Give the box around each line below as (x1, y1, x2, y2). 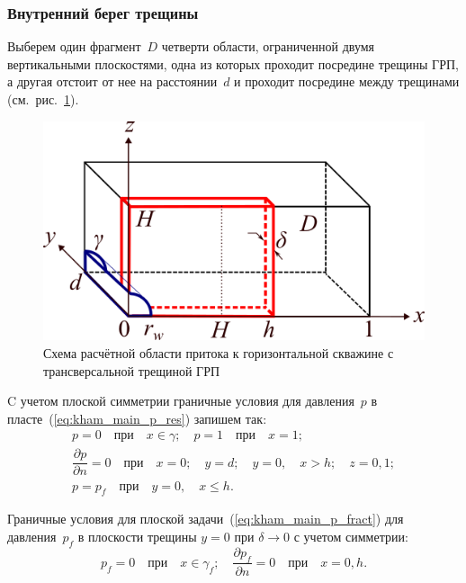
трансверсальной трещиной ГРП (43, 361, 220, 380)
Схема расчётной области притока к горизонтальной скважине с (43, 344, 394, 362)
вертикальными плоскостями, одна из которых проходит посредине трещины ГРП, (7, 54, 459, 73)
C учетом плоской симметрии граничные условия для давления (7, 391, 354, 410)
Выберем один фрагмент (7, 37, 141, 56)
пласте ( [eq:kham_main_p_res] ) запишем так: (7, 408, 267, 427)
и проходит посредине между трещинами (234, 72, 460, 91)
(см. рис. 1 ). (7, 90, 79, 108)
